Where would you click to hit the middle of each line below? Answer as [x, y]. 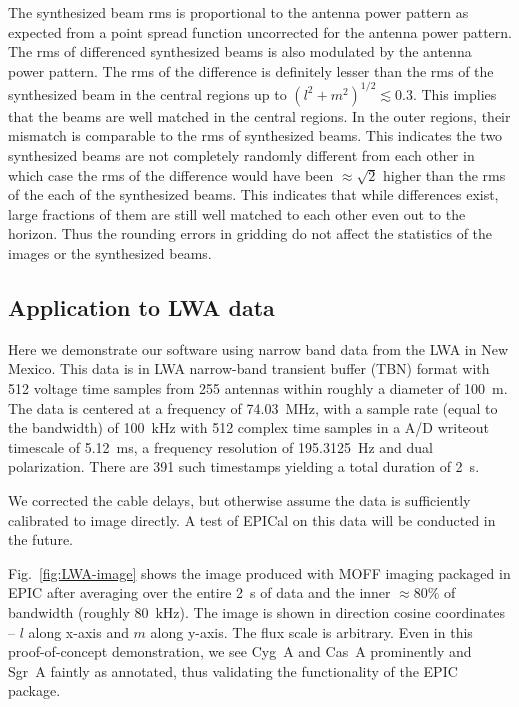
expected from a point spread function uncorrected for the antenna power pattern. [260, 31]
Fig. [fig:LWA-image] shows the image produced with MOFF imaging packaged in [259, 572]
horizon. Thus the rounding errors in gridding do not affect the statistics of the [250, 233]
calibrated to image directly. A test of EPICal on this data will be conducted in [252, 519]
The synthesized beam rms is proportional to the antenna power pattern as [238, 12]
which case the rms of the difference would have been [171, 174]
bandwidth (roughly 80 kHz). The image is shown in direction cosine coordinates [257, 611]
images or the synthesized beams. [110, 253]
